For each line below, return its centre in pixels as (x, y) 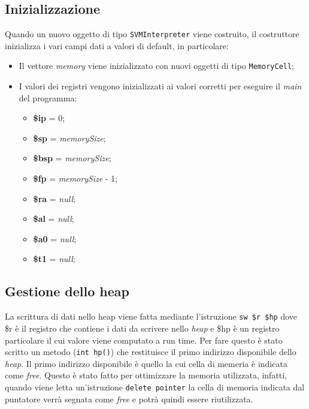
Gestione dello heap (67, 291)
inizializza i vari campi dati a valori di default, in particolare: (117, 45)
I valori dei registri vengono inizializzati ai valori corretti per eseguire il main (160, 86)
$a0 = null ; (55, 238)
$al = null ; (54, 219)
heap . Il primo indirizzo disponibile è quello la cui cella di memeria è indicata (146, 363)
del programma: (48, 97)
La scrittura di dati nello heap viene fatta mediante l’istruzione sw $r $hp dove (151, 316)
